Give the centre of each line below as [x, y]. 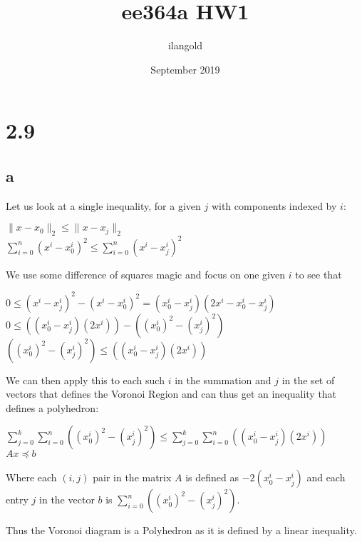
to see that [319, 274]
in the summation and [223, 380]
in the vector [67, 500]
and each [326, 477]
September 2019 [185, 69]
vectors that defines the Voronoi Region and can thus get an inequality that [171, 394]
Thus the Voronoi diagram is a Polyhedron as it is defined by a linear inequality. [181, 530]
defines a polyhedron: [52, 407]
